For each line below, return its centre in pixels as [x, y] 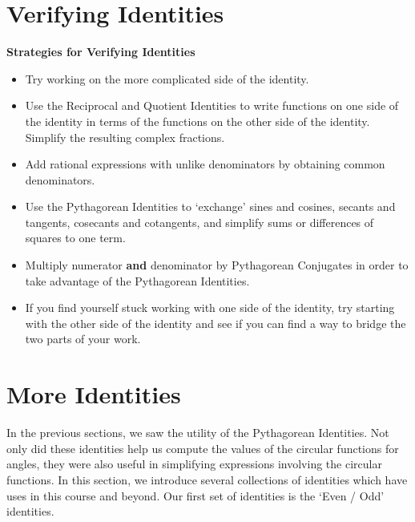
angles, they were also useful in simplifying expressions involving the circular [194, 464]
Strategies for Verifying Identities [101, 52]
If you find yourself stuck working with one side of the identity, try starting [210, 308]
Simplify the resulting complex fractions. [125, 137]
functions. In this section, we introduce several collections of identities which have [207, 479]
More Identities [94, 394]
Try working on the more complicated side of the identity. [167, 78]
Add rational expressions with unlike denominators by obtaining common [205, 164]
